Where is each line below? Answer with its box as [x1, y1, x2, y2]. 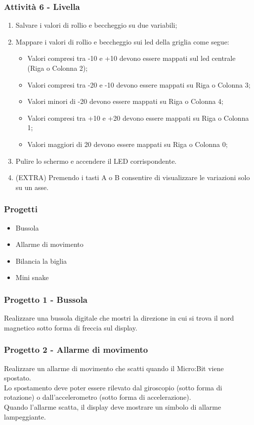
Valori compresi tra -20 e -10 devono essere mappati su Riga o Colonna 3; [27, 79, 251, 90]
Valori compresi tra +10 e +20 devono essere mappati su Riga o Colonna [27, 112, 249, 123]
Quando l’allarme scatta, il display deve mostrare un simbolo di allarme [4, 401, 221, 412]
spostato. [4, 373, 31, 383]
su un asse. [15, 182, 49, 192]
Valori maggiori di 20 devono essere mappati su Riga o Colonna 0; [27, 139, 228, 149]
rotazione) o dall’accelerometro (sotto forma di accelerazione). [4, 392, 191, 402]
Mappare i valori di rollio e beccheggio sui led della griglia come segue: [15, 36, 229, 47]
